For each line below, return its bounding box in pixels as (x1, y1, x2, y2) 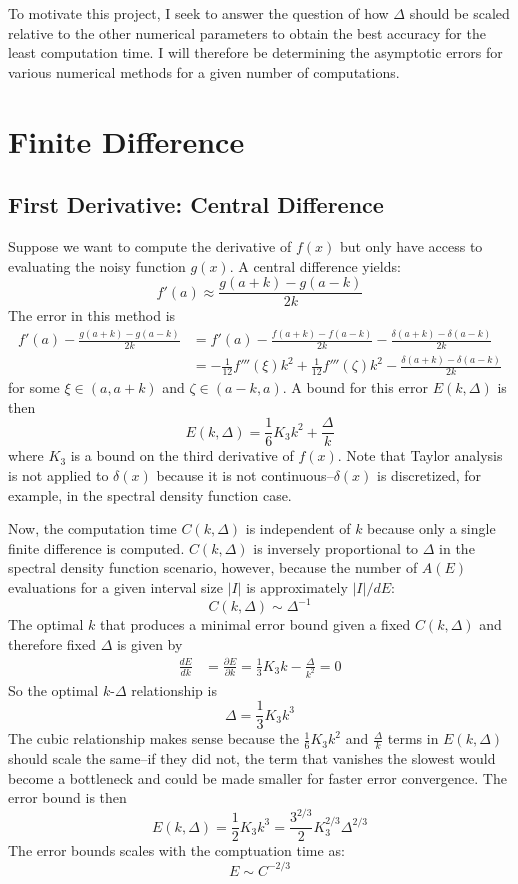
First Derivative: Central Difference (8, 189, 384, 220)
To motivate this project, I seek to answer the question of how (8, 3, 389, 23)
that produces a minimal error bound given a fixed (100, 614, 411, 635)
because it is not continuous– (156, 464, 334, 485)
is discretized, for (377, 464, 482, 485)
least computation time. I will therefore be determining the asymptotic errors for (8, 42, 503, 63)
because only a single (367, 518, 496, 539)
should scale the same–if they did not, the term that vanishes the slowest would (8, 748, 496, 769)
